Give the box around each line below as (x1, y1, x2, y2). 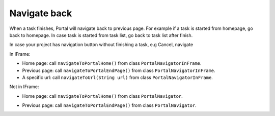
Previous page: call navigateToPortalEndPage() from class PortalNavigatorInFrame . (22, 67, 216, 73)
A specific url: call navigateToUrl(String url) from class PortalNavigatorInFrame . (22, 74, 213, 81)
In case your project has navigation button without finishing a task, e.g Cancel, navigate (9, 42, 194, 48)
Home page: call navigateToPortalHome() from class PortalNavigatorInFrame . (22, 60, 202, 66)
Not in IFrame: (9, 84, 39, 90)
